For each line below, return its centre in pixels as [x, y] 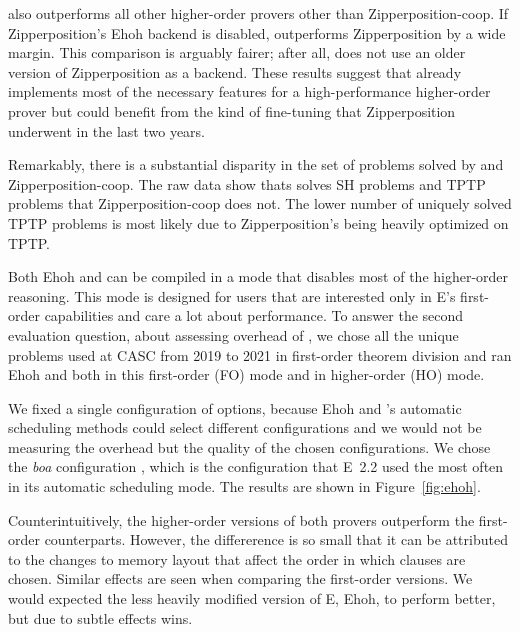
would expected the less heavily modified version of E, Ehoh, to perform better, [252, 598]
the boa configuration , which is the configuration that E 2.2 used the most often [256, 466]
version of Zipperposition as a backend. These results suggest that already [235, 71]
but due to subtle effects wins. [100, 617]
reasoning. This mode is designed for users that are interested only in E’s [232, 295]
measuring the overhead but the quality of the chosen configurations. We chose [249, 446]
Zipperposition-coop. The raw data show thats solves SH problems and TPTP [247, 183]
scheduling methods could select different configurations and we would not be [245, 427]
